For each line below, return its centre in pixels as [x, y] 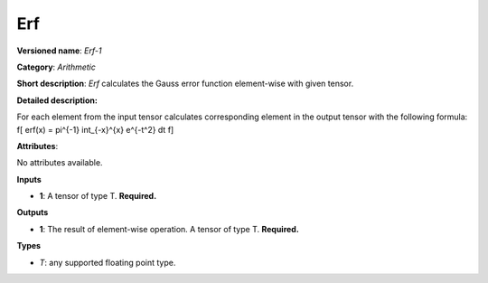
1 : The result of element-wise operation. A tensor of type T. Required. [169, 229]
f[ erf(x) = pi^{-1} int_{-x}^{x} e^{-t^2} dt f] [95, 129]
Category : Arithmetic [56, 67]
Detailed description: [57, 100]
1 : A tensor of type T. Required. [98, 196]
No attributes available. [60, 163]
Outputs [33, 212]
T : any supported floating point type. [108, 262]
